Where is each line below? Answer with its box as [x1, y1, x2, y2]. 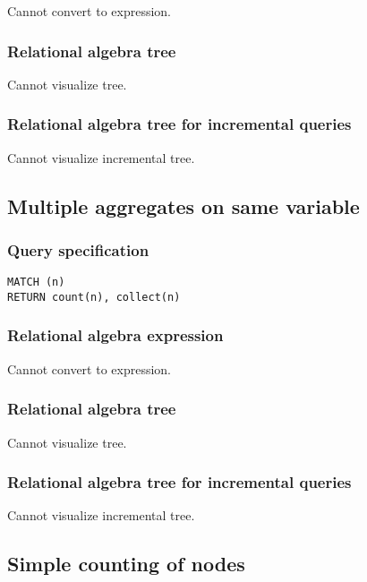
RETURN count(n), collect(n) [7, 290, 181, 304]
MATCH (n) [7, 276, 65, 289]
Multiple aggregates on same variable [7, 192, 360, 219]
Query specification [7, 238, 149, 261]
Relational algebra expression [7, 324, 224, 347]
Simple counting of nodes [7, 550, 245, 578]
